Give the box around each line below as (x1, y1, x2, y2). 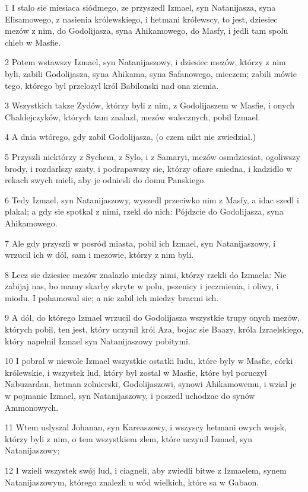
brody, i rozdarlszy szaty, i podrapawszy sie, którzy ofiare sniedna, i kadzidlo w (5, 162, 293, 174)
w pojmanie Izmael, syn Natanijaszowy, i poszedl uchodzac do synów (5, 389, 255, 402)
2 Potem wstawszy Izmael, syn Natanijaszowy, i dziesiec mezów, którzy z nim (5, 56, 286, 68)
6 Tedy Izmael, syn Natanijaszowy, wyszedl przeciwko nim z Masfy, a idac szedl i (5, 193, 299, 206)
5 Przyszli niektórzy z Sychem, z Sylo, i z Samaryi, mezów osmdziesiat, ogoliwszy (5, 150, 300, 162)
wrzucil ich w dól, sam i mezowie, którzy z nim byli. (5, 248, 194, 261)
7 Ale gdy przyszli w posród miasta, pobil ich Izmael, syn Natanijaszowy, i (5, 237, 276, 249)
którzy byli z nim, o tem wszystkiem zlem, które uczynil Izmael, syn (5, 432, 253, 445)
